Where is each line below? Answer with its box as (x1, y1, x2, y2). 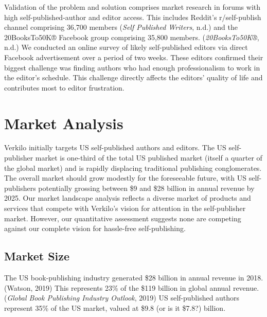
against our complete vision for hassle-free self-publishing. (4, 223, 186, 234)
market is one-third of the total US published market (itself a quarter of (35, 152, 262, 163)
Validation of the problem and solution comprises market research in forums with (4, 2, 261, 12)
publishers (4, 182, 36, 193)
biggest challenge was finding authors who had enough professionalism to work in (4, 62, 260, 73)
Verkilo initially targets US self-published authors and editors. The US (4, 142, 226, 153)
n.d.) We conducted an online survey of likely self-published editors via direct (4, 42, 248, 52)
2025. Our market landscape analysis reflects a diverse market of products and (4, 192, 251, 203)
